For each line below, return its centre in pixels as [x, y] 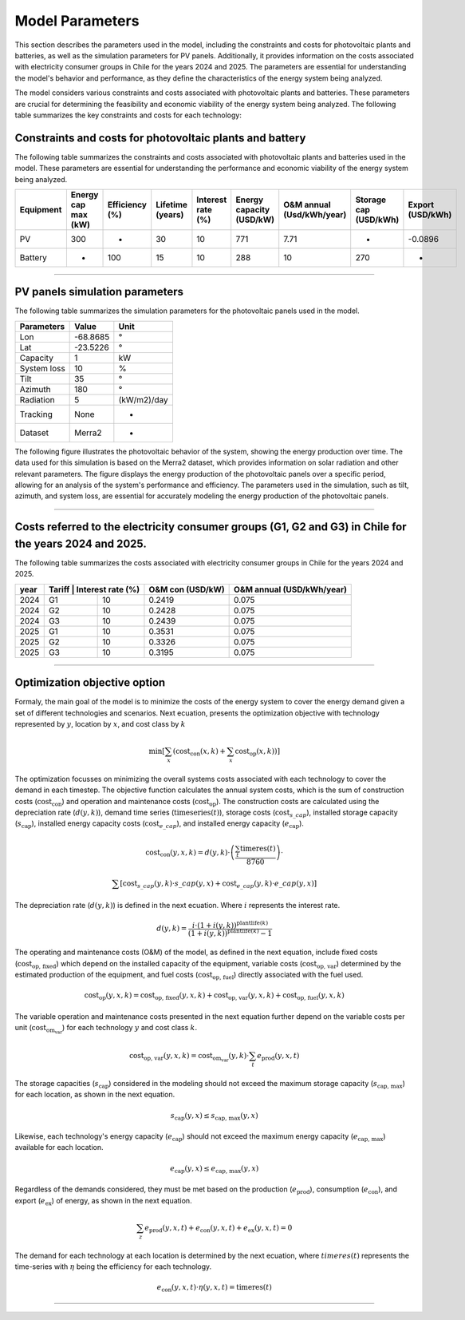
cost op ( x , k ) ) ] [258, 752]
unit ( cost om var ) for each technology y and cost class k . [106, 1029]
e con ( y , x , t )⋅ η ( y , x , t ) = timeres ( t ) [215, 1288]
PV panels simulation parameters [99, 292]
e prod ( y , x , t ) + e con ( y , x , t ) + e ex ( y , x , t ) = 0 [219, 1228]
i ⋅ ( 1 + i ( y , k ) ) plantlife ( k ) [230, 924]
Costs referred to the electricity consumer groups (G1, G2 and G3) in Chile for [211, 527]
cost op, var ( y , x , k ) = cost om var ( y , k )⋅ [189, 1057]
